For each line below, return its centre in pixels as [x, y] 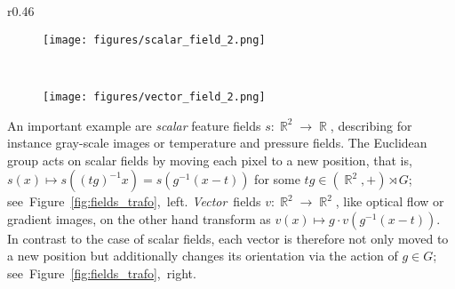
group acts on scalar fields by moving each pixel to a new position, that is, [210, 160]
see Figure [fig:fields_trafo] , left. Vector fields [134, 201]
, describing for [371, 125]
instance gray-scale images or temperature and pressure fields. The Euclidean [217, 143]
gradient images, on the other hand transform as [139, 218]
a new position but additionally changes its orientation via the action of [203, 256]
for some [277, 179]
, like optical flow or [390, 201]
